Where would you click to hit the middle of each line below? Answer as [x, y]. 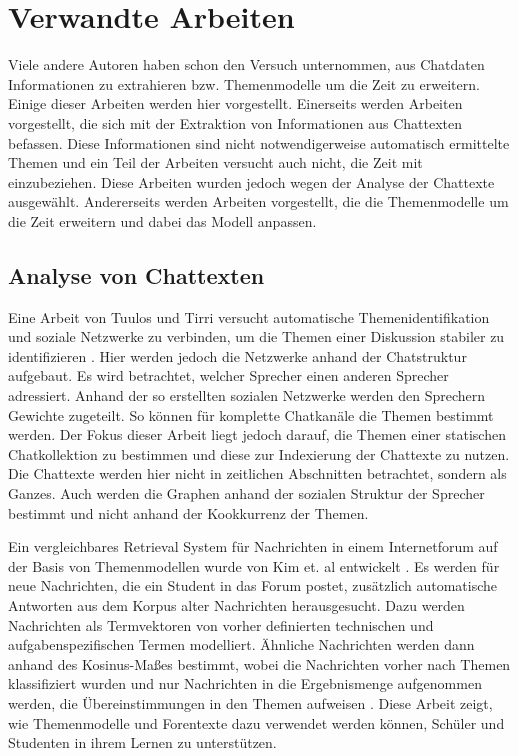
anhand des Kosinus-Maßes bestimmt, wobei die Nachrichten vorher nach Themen [259, 663]
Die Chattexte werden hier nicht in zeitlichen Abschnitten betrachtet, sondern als [257, 473]
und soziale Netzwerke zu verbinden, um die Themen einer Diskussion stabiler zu [256, 336]
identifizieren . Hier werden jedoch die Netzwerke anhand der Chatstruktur [237, 355]
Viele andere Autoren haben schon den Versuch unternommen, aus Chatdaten [246, 64]
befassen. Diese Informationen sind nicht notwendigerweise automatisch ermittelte [259, 142]
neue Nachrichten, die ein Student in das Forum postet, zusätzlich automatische [253, 585]
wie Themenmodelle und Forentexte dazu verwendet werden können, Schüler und [256, 722]
